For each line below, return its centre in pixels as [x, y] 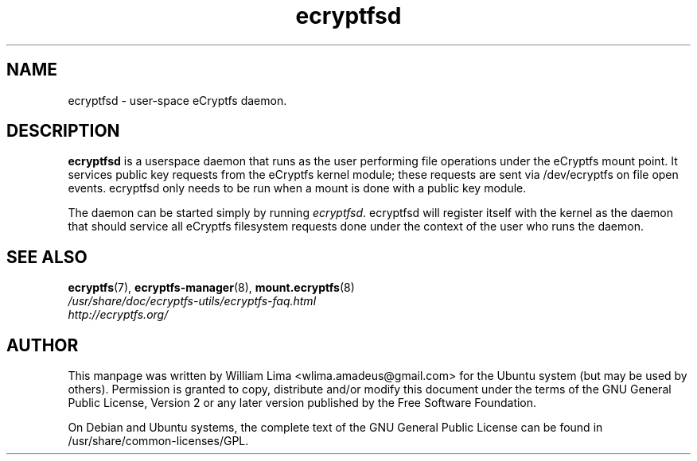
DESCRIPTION [63, 131]
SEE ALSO [47, 257]
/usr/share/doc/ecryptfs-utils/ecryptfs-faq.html [192, 301]
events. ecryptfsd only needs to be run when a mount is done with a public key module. [297, 188]
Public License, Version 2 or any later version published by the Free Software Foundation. [302, 403]
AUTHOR [43, 345]
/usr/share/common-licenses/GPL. [158, 441]
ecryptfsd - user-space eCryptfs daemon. [177, 100]
